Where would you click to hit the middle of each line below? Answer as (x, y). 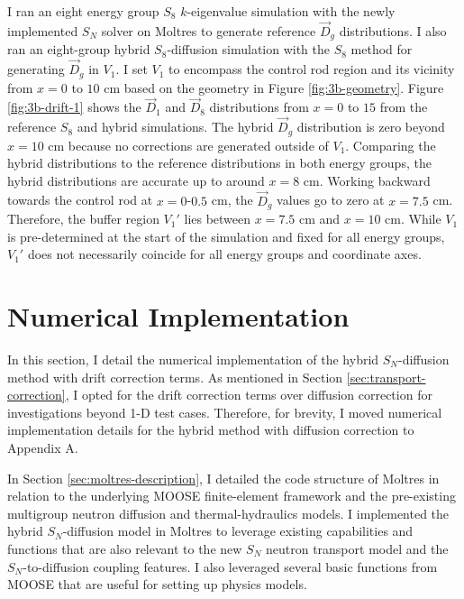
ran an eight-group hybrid (79, 49)
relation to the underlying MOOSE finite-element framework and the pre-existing (232, 496)
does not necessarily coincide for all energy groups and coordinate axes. (224, 254)
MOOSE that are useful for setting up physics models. (157, 584)
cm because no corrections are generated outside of (188, 145)
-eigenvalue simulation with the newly (291, 11)
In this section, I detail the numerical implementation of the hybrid (193, 359)
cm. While (413, 219)
